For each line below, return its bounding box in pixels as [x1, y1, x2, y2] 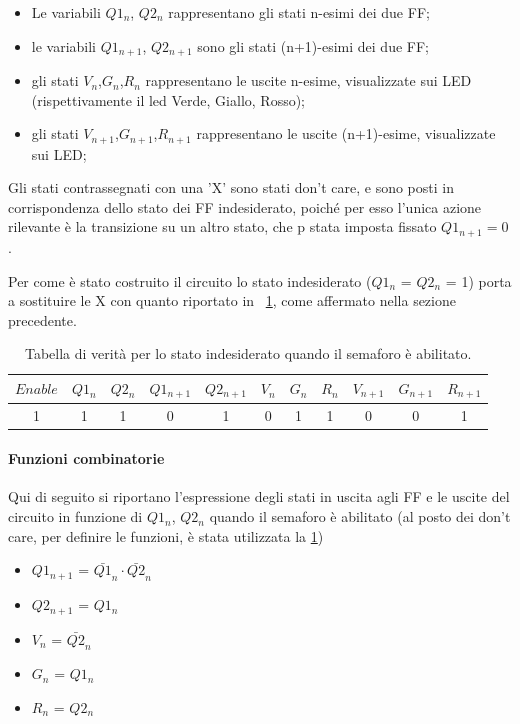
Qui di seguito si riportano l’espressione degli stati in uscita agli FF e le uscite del [8, 486, 510, 507]
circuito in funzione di [8, 506, 143, 527]
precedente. [8, 309, 77, 330]
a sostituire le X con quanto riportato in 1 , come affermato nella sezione [8, 290, 456, 311]
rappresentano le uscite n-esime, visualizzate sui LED [145, 70, 472, 91]
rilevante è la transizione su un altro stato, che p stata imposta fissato [8, 216, 437, 237]
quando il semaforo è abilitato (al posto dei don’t [209, 506, 511, 527]
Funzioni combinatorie [8, 448, 165, 469]
